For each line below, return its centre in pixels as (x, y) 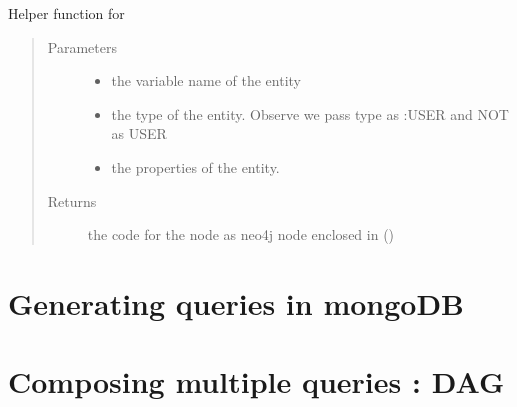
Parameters (82, 46)
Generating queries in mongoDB (236, 302)
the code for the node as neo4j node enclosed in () (241, 234)
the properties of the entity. (195, 166)
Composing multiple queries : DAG (256, 381)
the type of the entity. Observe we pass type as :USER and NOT (310, 113)
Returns (72, 200)
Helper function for (66, 13)
